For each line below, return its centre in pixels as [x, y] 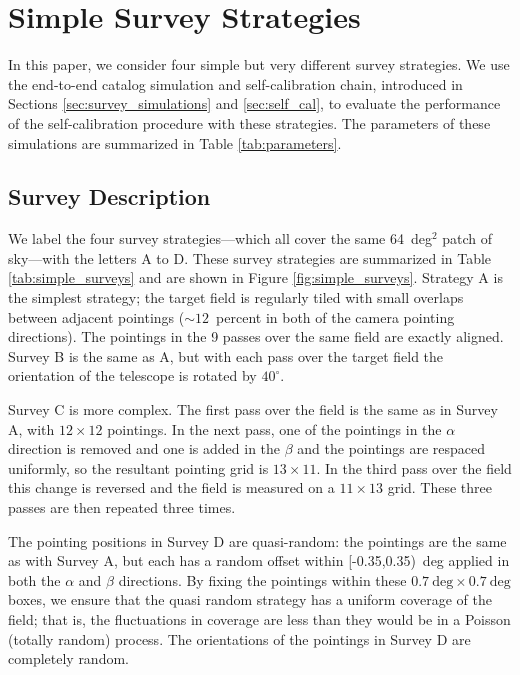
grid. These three [440, 487]
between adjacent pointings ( [96, 316]
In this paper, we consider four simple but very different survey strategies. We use [259, 64]
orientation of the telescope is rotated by [132, 375]
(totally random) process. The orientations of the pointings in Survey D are [239, 638]
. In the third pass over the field [414, 467]
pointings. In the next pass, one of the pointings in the [274, 428]
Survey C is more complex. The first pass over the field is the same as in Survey [253, 409]
